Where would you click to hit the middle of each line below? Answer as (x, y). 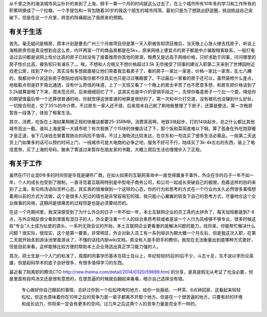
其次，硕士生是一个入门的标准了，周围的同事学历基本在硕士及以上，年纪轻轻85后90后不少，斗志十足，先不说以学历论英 (132, 256)
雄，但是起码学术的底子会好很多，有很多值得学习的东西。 (67, 263)
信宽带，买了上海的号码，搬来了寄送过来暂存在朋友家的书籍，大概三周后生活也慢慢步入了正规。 (107, 149)
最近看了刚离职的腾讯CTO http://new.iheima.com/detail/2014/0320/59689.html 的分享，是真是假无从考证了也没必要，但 (131, 272)
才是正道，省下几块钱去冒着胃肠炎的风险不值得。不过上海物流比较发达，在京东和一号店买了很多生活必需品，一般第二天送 (133, 136)
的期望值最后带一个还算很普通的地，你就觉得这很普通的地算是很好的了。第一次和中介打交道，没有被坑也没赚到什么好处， (133, 98)
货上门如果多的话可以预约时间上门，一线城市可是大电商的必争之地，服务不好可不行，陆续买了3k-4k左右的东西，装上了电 (132, 142)
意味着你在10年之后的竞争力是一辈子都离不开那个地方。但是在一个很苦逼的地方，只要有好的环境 (145, 297)
